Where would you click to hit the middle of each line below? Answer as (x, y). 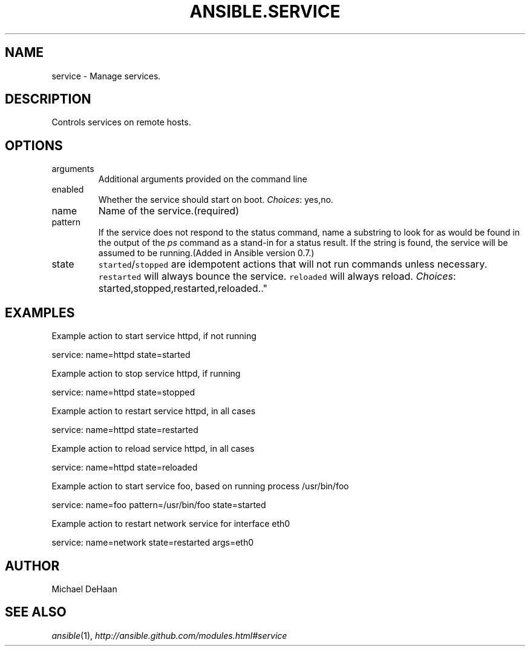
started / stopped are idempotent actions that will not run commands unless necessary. (293, 264)
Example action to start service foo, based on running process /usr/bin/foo (200, 486)
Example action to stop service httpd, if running (146, 374)
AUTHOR (32, 566)
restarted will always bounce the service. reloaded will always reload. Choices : (277, 276)
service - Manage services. (106, 76)
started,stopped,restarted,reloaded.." (183, 289)
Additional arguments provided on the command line (203, 179)
